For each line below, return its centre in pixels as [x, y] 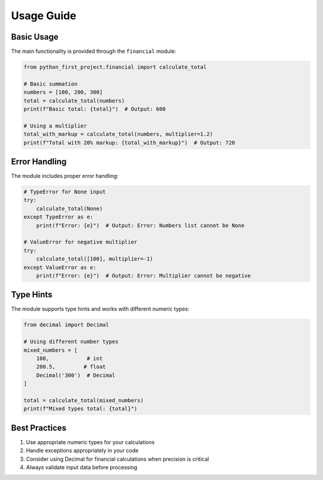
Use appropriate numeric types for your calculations [90, 442]
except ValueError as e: [60, 267]
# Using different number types [71, 342]
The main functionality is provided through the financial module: [94, 52]
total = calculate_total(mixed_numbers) [83, 400]
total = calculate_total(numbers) [74, 101]
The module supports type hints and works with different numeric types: [100, 309]
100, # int [69, 359]
